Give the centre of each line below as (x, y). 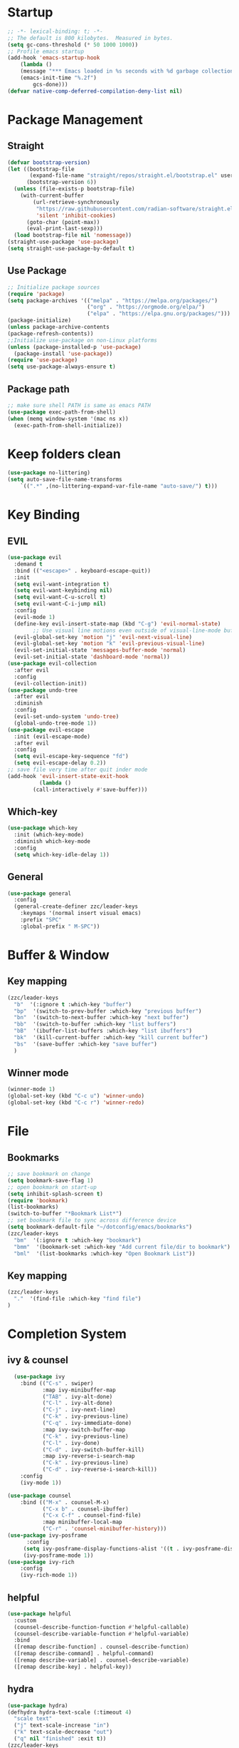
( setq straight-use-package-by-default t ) (71, 249)
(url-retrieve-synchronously (76, 202)
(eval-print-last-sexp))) (64, 229)
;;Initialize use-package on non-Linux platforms (83, 340)
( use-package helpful (39, 1614)
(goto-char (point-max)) (63, 222)
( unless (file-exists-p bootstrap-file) (74, 189)
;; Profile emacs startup (46, 51)
